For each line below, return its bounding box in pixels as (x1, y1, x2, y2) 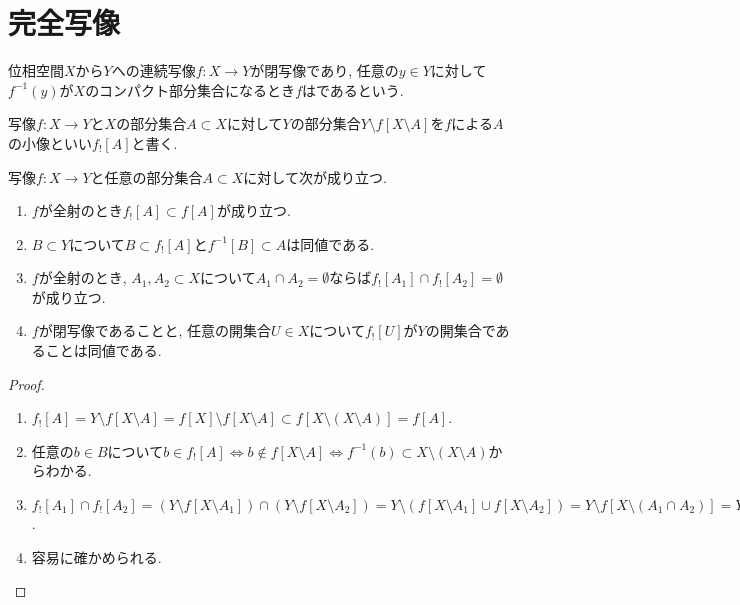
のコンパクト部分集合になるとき (85, 79, 296, 100)
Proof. (8, 373, 45, 394)
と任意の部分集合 (90, 166, 203, 187)
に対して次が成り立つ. (243, 166, 387, 187)
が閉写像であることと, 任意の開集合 (38, 320, 272, 341)
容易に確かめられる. (31, 546, 162, 567)
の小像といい (8, 132, 92, 153)
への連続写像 (111, 60, 196, 81)
